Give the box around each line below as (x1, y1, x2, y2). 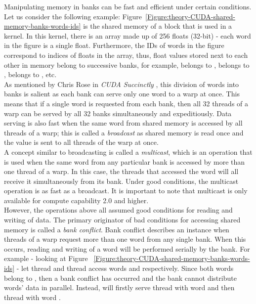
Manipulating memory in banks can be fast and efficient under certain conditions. (4, 1, 252, 11)
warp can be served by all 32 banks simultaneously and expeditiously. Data (4, 108, 232, 118)
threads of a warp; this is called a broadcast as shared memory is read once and (4, 127, 244, 137)
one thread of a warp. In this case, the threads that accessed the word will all (4, 166, 239, 176)
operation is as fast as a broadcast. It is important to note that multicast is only (4, 185, 248, 196)
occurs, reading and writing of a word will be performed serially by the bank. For (4, 243, 250, 254)
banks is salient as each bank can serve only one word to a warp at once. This (4, 88, 240, 99)
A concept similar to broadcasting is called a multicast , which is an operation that (4, 146, 253, 157)
